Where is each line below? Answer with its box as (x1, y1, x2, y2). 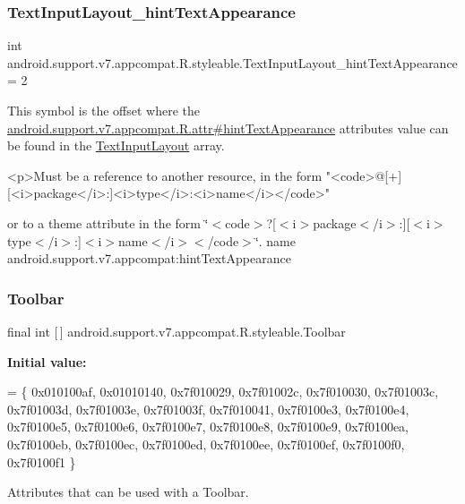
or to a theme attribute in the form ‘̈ (7, 213, 209, 232)
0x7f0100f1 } (7, 452, 76, 471)
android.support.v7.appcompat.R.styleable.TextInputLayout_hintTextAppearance (7, 53, 458, 72)
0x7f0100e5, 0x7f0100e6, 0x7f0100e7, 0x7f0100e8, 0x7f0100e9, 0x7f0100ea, (7, 417, 409, 436)
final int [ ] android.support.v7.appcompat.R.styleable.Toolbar (7, 321, 346, 340)
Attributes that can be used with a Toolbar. (7, 483, 249, 501)
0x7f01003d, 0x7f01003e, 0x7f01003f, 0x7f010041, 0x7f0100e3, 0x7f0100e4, (7, 399, 409, 418)
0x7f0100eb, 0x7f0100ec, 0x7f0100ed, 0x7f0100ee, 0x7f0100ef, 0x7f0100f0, (7, 434, 405, 453)
